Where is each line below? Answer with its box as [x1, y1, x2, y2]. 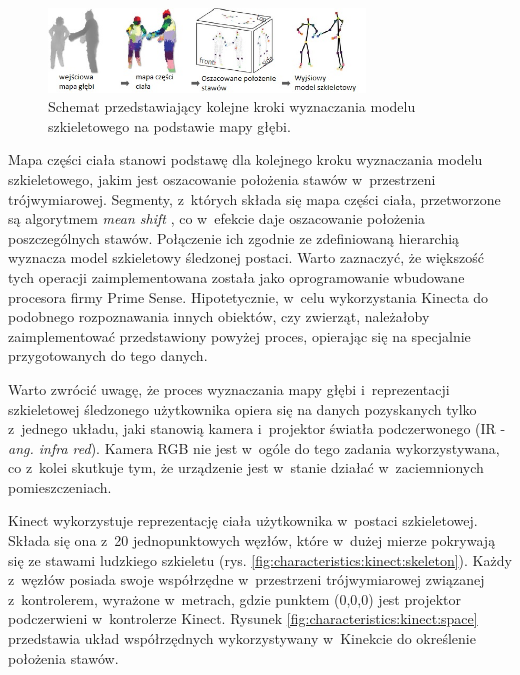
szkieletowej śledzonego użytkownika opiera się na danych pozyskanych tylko [8, 398, 477, 419]
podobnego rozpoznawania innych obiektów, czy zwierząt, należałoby [8, 306, 430, 327]
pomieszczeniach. [8, 476, 112, 497]
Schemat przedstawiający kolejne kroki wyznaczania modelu [48, 96, 416, 117]
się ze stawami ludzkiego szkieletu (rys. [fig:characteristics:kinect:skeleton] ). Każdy [8, 549, 512, 570]
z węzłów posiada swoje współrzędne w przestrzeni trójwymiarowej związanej [8, 569, 485, 590]
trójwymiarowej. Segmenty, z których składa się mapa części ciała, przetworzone [8, 188, 501, 209]
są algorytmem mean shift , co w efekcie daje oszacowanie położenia [8, 208, 426, 229]
